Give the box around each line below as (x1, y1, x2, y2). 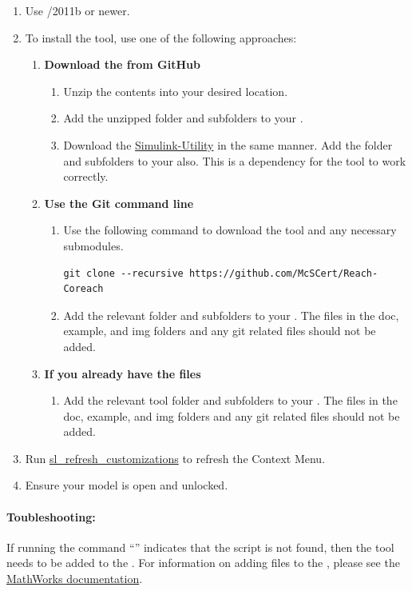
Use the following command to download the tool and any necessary (63, 222, 397, 238)
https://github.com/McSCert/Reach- (188, 267, 378, 279)
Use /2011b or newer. (25, 2, 130, 18)
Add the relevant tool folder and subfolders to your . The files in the (63, 392, 398, 409)
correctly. (63, 168, 109, 185)
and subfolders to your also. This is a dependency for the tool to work (63, 152, 406, 169)
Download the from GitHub (44, 56, 200, 73)
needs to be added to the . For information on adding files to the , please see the (6, 554, 400, 571)
